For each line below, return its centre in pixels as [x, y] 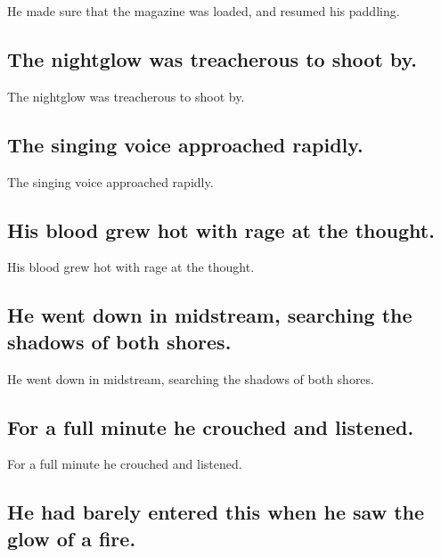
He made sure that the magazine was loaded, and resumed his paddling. [204, 11]
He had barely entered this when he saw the [216, 512]
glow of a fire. [72, 538]
